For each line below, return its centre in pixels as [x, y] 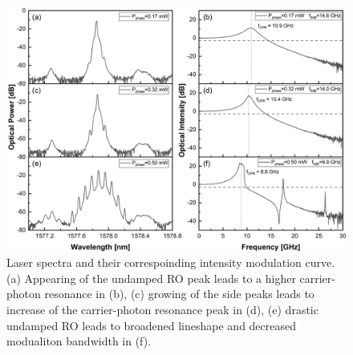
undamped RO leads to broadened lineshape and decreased [152, 325]
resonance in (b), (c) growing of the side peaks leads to [179, 294]
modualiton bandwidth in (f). [79, 341]
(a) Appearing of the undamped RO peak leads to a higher [151, 278]
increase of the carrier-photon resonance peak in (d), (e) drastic [162, 309]
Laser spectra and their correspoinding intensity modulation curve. [171, 262]
